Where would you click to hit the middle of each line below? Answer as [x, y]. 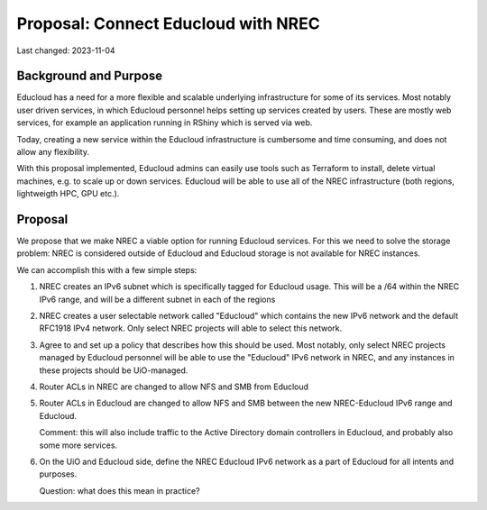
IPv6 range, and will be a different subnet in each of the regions [157, 299]
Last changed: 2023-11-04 [66, 50]
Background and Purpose [89, 76]
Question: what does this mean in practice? [119, 490]
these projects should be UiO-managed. [114, 370]
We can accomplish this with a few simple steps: [107, 269]
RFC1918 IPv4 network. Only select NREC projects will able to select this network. [191, 328]
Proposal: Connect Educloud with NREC [168, 23]
